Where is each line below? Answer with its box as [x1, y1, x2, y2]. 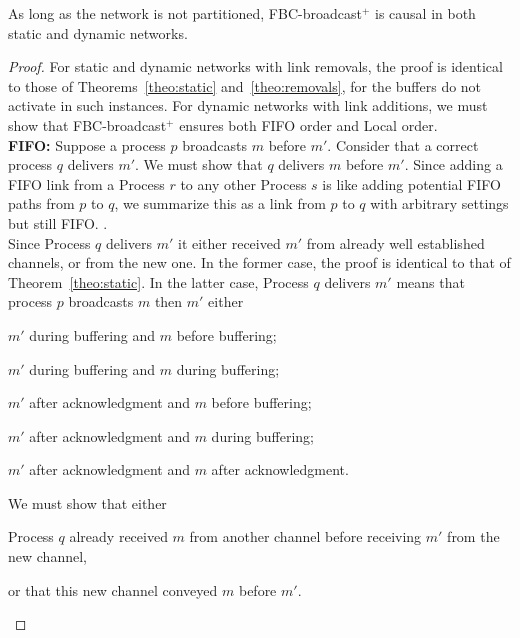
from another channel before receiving [189, 526, 422, 547]
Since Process [8, 232, 91, 253]
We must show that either [8, 492, 167, 513]
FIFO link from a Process [8, 173, 165, 194]
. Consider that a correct [327, 134, 479, 155]
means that [396, 271, 465, 292]
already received [69, 526, 168, 547]
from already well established [306, 232, 485, 253]
